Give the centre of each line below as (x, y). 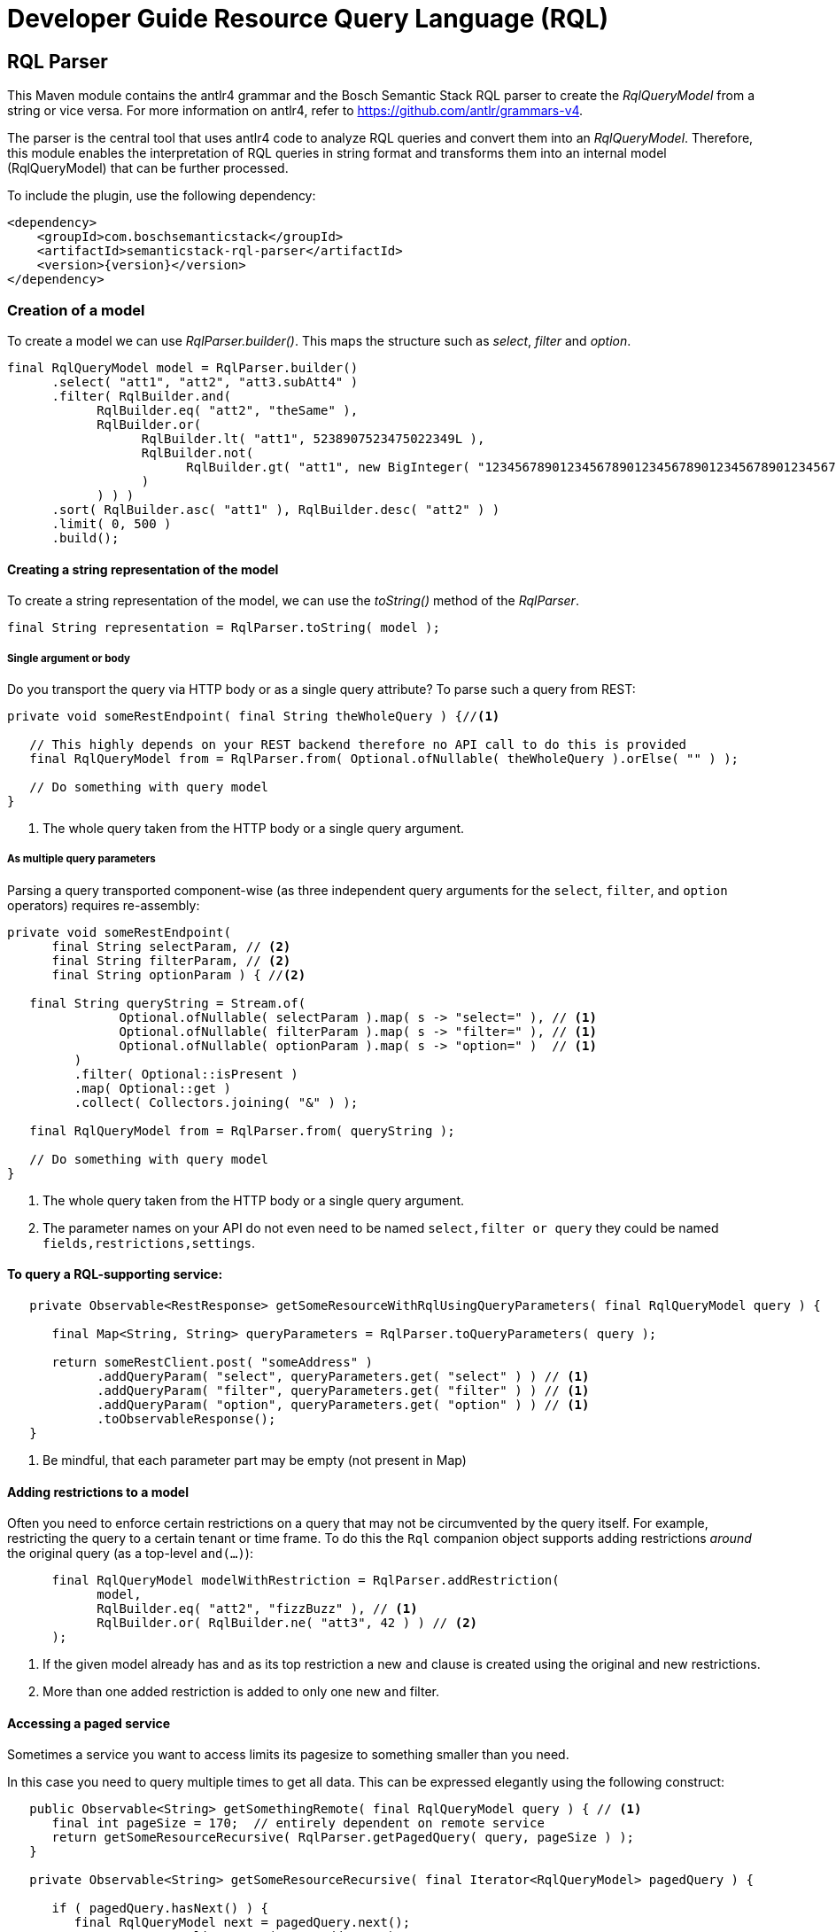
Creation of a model (76, 310)
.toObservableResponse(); (186, 1418)
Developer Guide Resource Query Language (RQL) (308, 19)
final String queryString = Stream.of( (168, 1003)
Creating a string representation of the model (143, 569)
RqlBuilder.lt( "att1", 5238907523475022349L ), (313, 438)
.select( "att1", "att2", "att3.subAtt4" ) (205, 382)
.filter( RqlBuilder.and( (141, 396)
